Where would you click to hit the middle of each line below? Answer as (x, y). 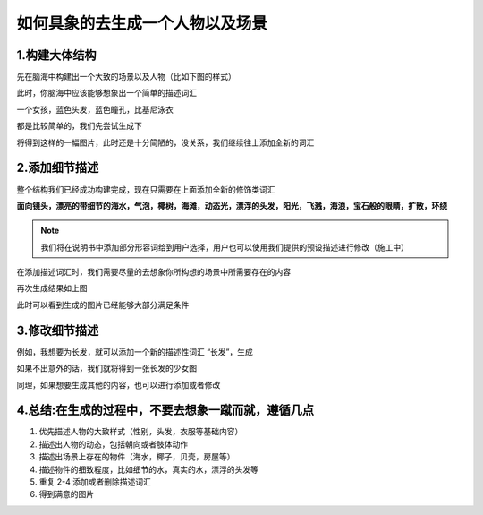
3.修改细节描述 (58, 330)
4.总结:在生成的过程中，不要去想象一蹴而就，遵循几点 (165, 411)
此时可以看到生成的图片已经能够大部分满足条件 (103, 305)
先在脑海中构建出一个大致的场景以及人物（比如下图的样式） (126, 77)
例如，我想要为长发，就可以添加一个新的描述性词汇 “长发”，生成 (135, 352)
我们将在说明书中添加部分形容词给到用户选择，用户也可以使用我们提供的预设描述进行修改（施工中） (225, 247)
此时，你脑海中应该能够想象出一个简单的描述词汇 (106, 93)
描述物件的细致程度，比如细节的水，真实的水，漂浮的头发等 (148, 469)
